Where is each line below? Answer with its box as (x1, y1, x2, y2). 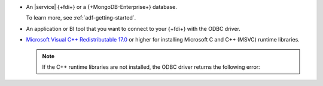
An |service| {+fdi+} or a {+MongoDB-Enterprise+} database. (26, 4, 178, 10)
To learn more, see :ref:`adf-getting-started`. (26, 14, 136, 21)
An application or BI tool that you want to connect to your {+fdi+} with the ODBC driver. (26, 25, 240, 32)
